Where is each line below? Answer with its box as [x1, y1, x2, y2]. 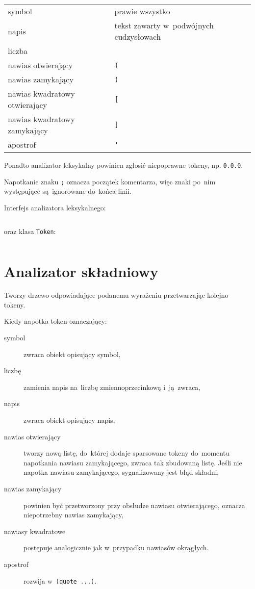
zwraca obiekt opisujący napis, [24, 415, 115, 425]
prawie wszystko [114, 5, 170, 17]
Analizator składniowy [4, 261, 158, 282]
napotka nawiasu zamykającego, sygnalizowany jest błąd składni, [24, 467, 219, 477]
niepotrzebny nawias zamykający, [24, 510, 124, 520]
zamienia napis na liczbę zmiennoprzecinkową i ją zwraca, [24, 382, 201, 392]
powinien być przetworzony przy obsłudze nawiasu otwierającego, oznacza [24, 500, 245, 510]
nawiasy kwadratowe [4, 526, 66, 536]
